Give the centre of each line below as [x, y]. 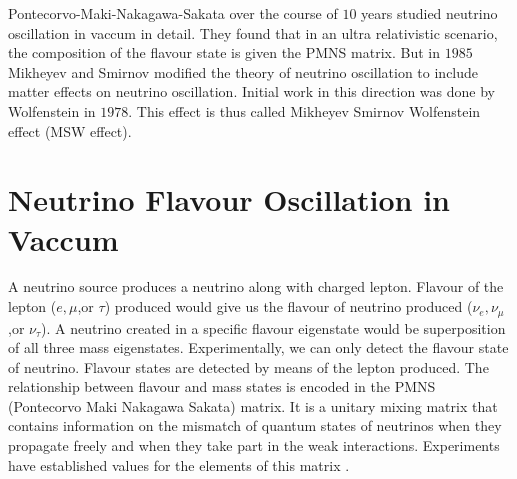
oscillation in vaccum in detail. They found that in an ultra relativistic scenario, [253, 32]
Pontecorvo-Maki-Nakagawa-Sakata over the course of [173, 13]
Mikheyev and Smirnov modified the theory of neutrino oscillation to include [243, 71]
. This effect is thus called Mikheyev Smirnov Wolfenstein [304, 110]
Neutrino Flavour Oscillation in [229, 199]
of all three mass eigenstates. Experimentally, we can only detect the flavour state [258, 347]
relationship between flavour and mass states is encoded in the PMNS [222, 386]
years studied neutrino [429, 13]
